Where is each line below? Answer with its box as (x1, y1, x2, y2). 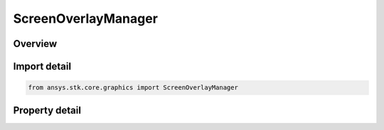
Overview (13, 38, 58, 50)
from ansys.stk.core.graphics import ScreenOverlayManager (28, 84, 238, 92)
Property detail (13, 104, 82, 117)
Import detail (13, 60, 71, 72)
